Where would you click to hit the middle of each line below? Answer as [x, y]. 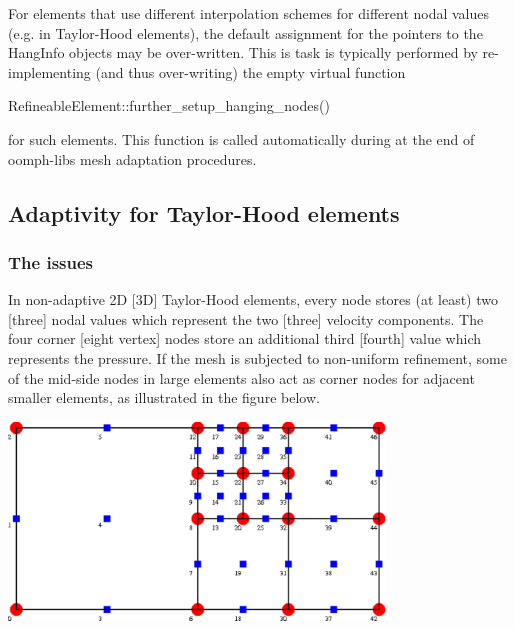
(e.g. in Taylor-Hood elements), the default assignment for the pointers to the [245, 32]
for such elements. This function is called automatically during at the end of [241, 138]
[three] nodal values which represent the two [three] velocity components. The [246, 318]
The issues [51, 261]
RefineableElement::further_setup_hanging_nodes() [169, 105]
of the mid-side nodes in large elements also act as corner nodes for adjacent [241, 377]
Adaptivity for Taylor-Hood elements [204, 212]
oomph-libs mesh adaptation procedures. [132, 158]
